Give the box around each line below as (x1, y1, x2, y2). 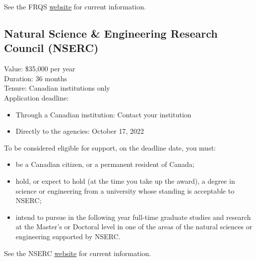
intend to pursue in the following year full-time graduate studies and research (15, 211, 251, 222)
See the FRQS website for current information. (4, 1, 146, 11)
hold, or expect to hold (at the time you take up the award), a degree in (15, 175, 235, 186)
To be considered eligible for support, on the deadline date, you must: (4, 142, 216, 153)
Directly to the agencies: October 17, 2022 (15, 126, 144, 136)
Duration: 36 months (4, 73, 67, 83)
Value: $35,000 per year (4, 63, 75, 74)
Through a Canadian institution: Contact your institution (15, 109, 192, 119)
